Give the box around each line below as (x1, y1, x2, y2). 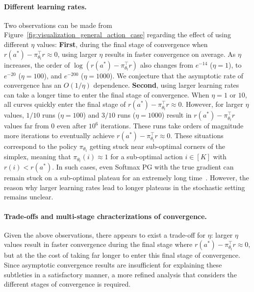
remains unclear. (4, 192, 53, 202)
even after (56, 121, 87, 131)
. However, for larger (181, 99, 243, 109)
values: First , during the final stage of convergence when (36, 39, 208, 49)
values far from (4, 121, 49, 131)
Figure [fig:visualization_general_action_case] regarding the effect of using (4, 29, 231, 40)
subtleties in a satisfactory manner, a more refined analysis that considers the (4, 269, 237, 279)
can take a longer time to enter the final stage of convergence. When (4, 89, 209, 99)
